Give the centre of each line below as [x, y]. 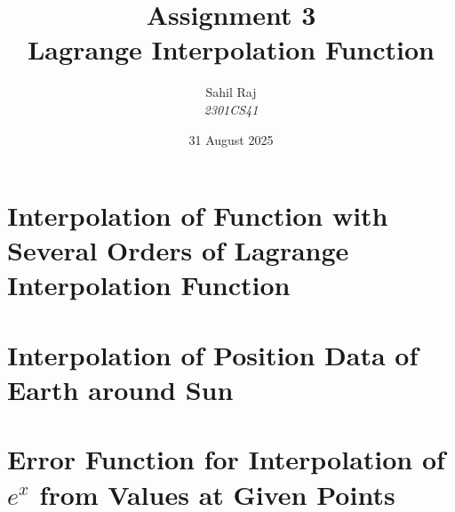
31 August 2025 [231, 139]
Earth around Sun [120, 390]
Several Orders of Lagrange [178, 250]
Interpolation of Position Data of [213, 354]
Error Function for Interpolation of [226, 459]
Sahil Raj [231, 92]
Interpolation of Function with [198, 216]
